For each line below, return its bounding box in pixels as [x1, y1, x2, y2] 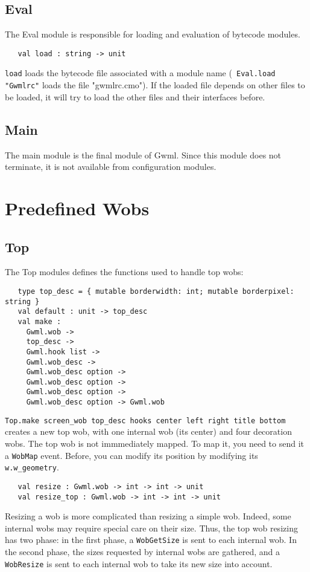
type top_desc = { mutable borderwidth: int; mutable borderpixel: [17, 287, 294, 296]
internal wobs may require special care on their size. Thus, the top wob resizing [5, 521, 298, 534]
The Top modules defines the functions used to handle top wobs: [5, 265, 244, 278]
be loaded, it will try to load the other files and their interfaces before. [5, 90, 265, 103]
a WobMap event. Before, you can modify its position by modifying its [5, 449, 258, 461]
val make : [17, 317, 62, 326]
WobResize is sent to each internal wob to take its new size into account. [5, 557, 273, 570]
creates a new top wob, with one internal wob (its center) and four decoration [5, 425, 292, 438]
